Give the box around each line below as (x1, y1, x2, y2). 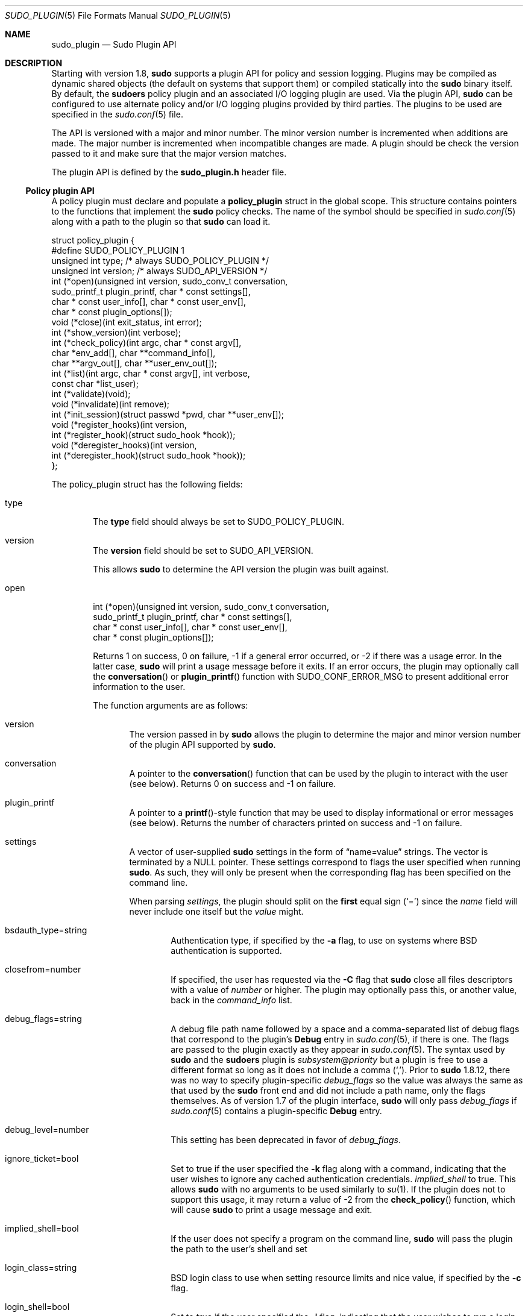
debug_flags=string (5, 1014, 82, 1024)
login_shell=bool (5, 1302, 70, 1312)
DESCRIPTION (5, 58, 63, 68)
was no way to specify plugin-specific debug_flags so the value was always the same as (171, 1075, 523, 1085)
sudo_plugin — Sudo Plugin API (51, 39, 177, 49)
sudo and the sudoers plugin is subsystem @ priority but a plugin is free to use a (171, 1054, 488, 1065)
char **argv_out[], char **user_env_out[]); (51, 358, 217, 368)
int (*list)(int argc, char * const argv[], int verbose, (51, 368, 250, 378)
